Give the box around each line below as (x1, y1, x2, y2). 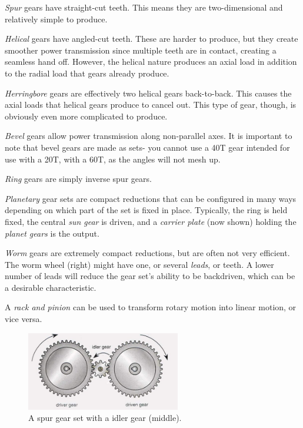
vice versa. (5, 313, 42, 325)
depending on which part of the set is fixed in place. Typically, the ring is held (5, 204, 288, 216)
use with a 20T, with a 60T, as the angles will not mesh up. (5, 152, 221, 165)
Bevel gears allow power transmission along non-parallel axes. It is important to (5, 130, 292, 142)
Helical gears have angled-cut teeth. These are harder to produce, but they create (5, 32, 298, 45)
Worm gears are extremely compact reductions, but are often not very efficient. (5, 247, 290, 259)
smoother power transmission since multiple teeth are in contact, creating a (5, 44, 277, 56)
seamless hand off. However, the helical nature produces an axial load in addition (5, 55, 297, 68)
